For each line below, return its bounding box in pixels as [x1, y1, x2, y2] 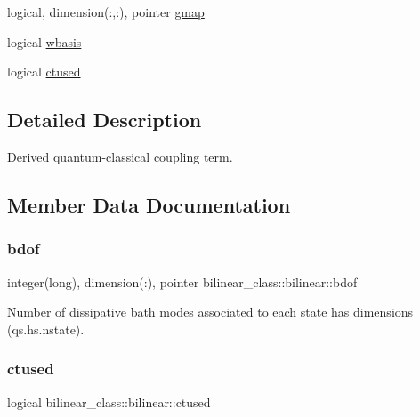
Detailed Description [7, 106, 202, 133]
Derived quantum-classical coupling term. [7, 147, 233, 165]
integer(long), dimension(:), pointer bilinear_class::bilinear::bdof [7, 272, 358, 291]
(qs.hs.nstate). [7, 319, 85, 338]
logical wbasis [7, 32, 82, 51]
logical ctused [7, 62, 81, 81]
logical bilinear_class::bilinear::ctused [7, 392, 211, 411]
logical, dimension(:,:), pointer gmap [7, 3, 205, 20]
